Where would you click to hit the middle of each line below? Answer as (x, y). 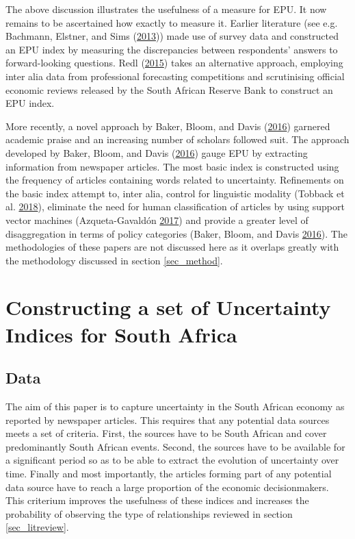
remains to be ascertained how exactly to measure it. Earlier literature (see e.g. (172, 22)
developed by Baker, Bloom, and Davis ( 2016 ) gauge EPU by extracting (157, 152)
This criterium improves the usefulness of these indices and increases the (157, 500)
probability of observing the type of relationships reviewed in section (149, 513)
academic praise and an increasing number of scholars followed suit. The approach (177, 139)
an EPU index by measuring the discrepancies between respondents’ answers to (172, 49)
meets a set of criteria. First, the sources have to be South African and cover (166, 433)
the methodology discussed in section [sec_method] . (114, 260)
